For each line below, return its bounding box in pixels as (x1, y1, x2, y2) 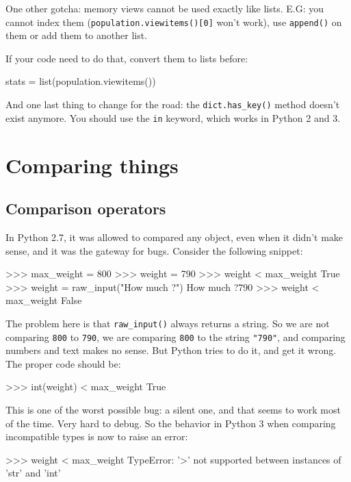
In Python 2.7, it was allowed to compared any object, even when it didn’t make (5, 229, 343, 244)
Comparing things (5, 151, 179, 179)
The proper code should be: (5, 356, 121, 370)
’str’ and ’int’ (5, 466, 61, 480)
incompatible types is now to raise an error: (5, 429, 188, 444)
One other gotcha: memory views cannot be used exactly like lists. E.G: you (5, 1, 324, 15)
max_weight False (5, 293, 82, 307)
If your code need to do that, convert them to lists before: (5, 51, 248, 65)
